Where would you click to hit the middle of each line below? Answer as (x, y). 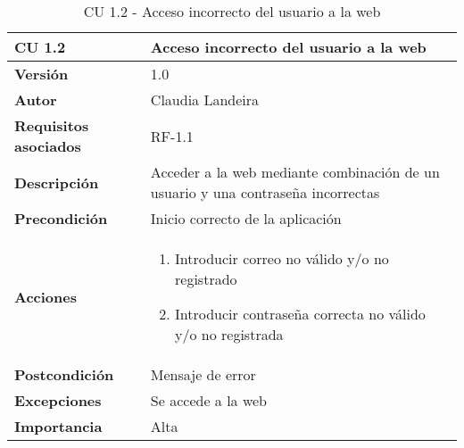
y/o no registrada (229, 334)
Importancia (58, 426)
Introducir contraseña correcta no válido (300, 314)
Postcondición (64, 374)
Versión (41, 74)
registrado (206, 279)
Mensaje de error (203, 374)
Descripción (57, 182)
